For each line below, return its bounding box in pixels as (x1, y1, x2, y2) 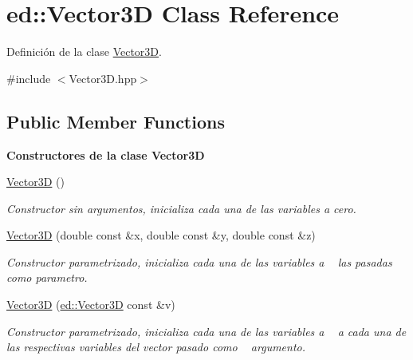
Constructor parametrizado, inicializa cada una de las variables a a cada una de (6, 322, 407, 339)
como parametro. (6, 269, 88, 286)
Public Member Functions (6, 109, 225, 133)
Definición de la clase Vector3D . (6, 43, 162, 60)
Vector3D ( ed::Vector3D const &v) (6, 296, 175, 313)
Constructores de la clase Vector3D (6, 146, 205, 163)
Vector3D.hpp (69, 69, 137, 86)
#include (6, 69, 51, 86)
